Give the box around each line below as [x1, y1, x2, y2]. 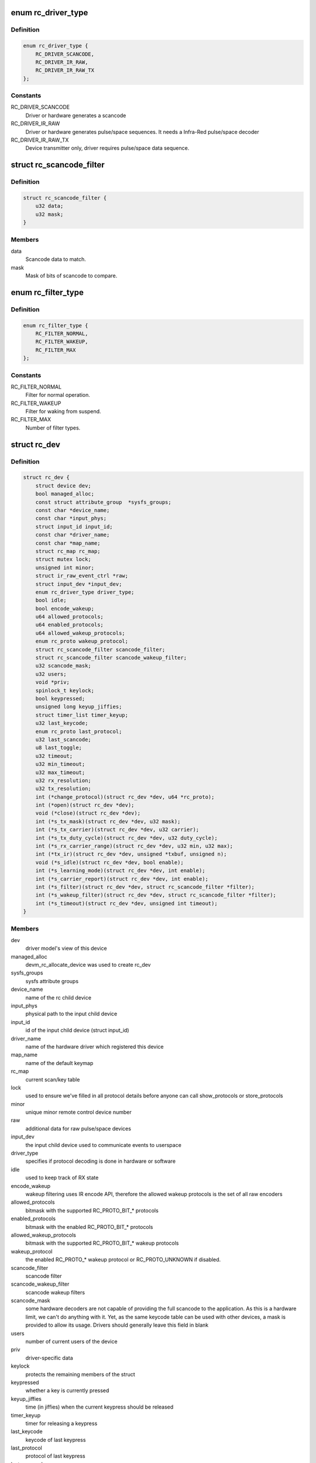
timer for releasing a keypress [25, 1420, 98, 1427]
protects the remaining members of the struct [25, 1371, 136, 1378]
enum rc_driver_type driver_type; [35, 589, 135, 595]
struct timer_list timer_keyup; [35, 712, 129, 718]
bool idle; [35, 597, 67, 604]
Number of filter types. [25, 424, 81, 431]
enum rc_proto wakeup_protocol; [35, 638, 129, 645]
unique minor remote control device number [25, 1109, 132, 1116]
